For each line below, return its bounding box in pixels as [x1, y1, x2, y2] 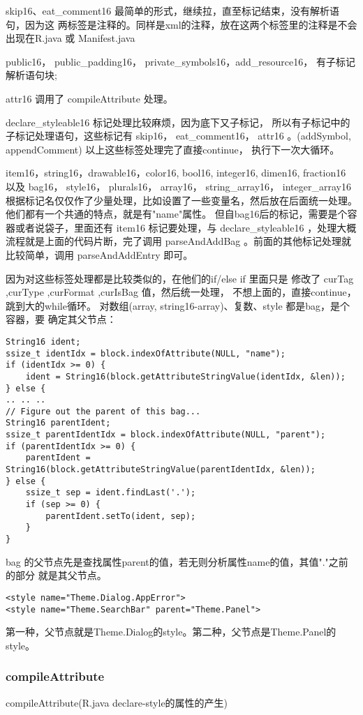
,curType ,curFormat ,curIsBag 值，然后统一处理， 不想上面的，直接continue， [6, 285, 357, 299]
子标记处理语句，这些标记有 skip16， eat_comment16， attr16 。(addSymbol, [6, 128, 351, 143]
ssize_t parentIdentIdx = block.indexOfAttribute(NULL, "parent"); [6, 430, 326, 440]
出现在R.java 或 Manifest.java [6, 31, 135, 45]
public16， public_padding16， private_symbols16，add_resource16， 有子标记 [6, 54, 355, 68]
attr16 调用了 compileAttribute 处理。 [6, 91, 173, 105]
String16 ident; [6, 336, 81, 347]
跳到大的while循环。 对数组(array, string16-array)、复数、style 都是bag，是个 [6, 298, 350, 313]
